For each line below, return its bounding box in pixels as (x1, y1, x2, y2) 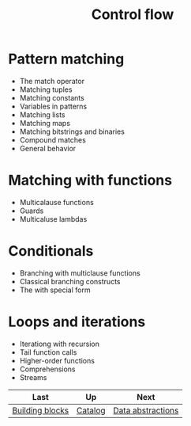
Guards (19, 206, 44, 215)
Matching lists (19, 109, 66, 120)
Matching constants (19, 93, 84, 102)
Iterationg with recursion (19, 339, 100, 348)
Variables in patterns (19, 101, 88, 111)
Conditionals (8, 242, 94, 261)
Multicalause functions (19, 197, 95, 207)
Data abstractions (113, 405, 179, 416)
